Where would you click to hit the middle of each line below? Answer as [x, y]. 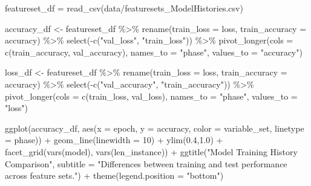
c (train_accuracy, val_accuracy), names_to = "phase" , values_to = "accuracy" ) [154, 52]
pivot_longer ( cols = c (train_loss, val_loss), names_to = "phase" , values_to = [151, 96]
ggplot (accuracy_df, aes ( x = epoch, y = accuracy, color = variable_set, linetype [155, 128]
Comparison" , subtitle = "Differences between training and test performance [146, 163]
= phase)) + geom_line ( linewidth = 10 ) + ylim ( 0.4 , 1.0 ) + [114, 140]
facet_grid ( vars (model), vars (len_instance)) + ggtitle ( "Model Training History [151, 151]
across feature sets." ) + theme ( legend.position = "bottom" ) [114, 175]
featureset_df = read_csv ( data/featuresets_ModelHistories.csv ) [124, 8]
